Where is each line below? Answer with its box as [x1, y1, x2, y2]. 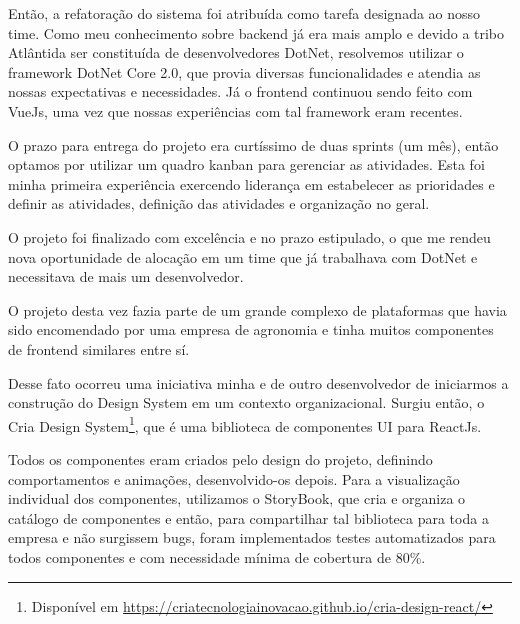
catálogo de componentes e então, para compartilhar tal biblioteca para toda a [8, 507, 489, 528]
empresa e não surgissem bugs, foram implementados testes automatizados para [8, 527, 496, 548]
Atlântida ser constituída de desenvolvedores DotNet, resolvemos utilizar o [8, 42, 464, 63]
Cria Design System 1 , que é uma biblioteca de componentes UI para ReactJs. [8, 412, 482, 436]
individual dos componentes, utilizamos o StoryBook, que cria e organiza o [8, 488, 466, 509]
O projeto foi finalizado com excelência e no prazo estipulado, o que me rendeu [8, 226, 491, 247]
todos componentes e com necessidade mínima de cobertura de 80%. [8, 546, 426, 567]
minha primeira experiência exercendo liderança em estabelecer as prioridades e [8, 173, 495, 194]
